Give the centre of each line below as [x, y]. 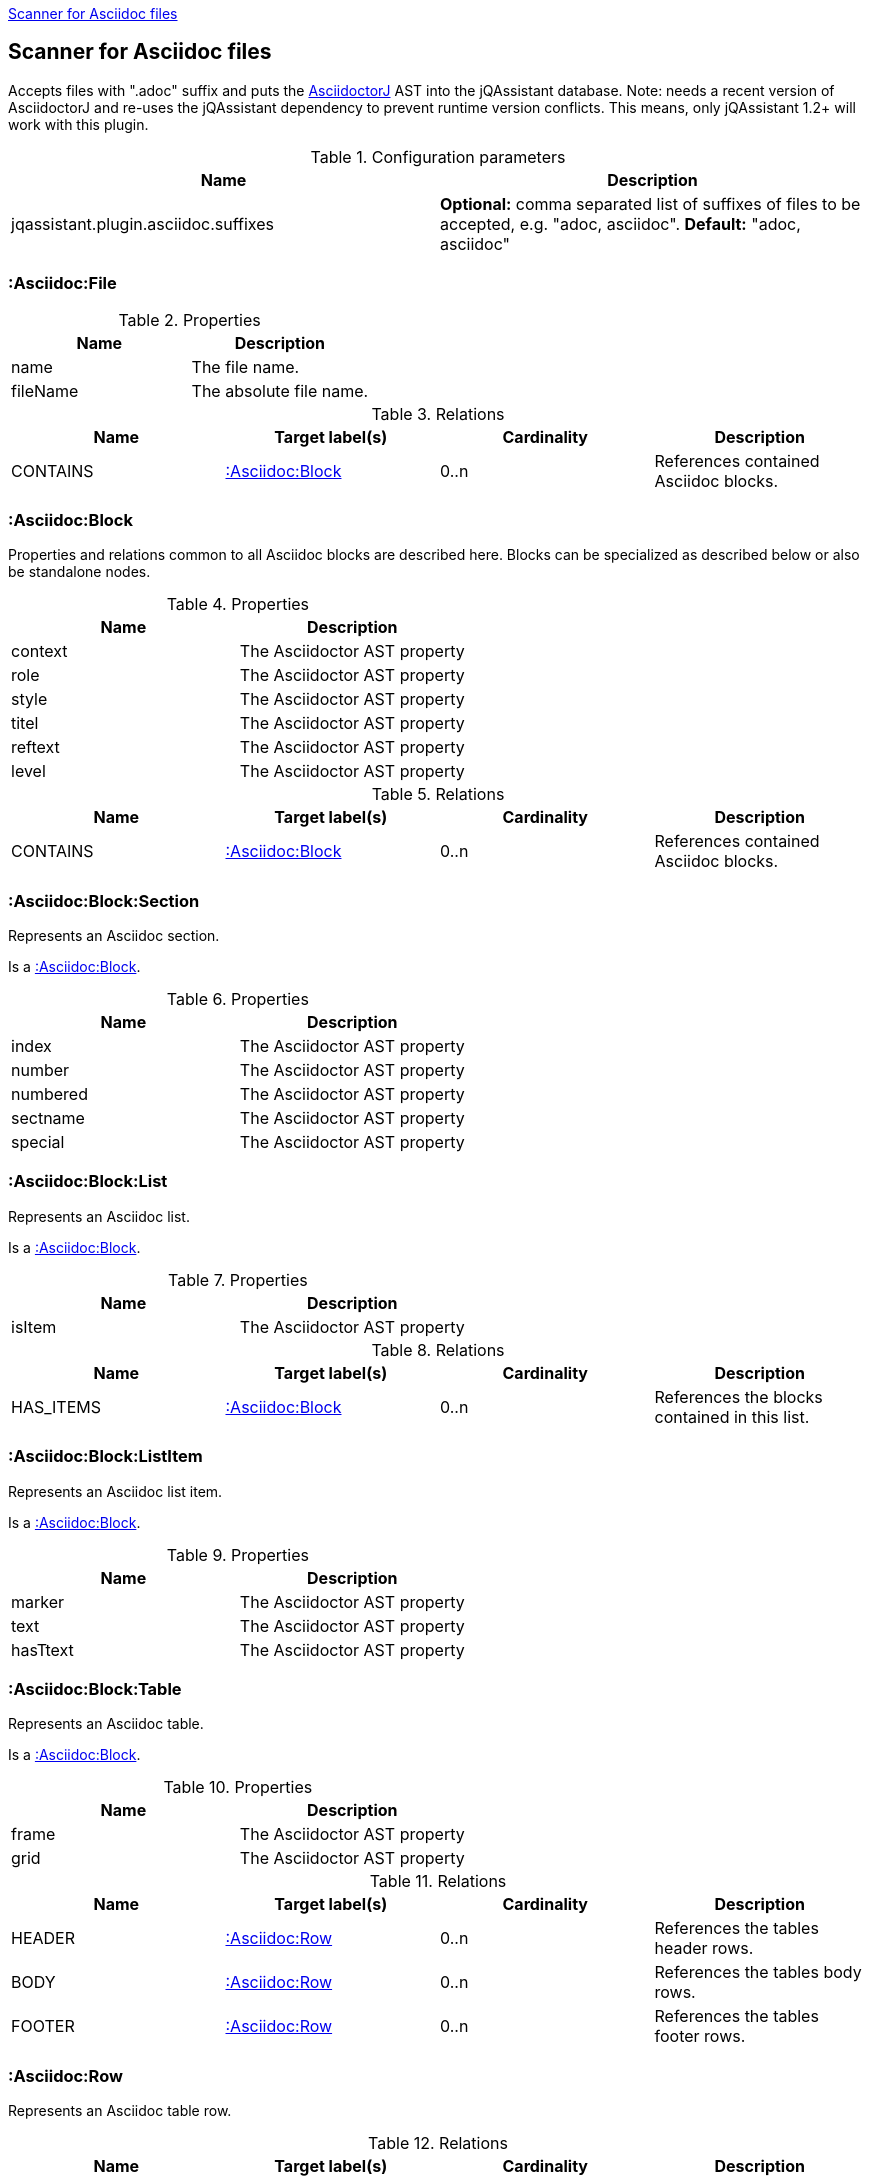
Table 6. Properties [237, 999]
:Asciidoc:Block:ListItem [105, 1456]
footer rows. [700, 2036]
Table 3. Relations [438, 413]
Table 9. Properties [237, 1554]
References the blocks [738, 1396]
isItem [34, 1326]
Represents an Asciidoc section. [114, 936]
